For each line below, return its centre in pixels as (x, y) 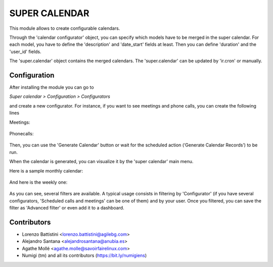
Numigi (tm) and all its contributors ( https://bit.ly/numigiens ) (84, 255)
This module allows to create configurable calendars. (65, 28)
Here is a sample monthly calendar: (46, 171)
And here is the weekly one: (38, 182)
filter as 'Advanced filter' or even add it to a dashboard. (67, 208)
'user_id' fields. (25, 51)
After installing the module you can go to (52, 87)
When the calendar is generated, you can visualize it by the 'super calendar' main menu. (101, 162)
